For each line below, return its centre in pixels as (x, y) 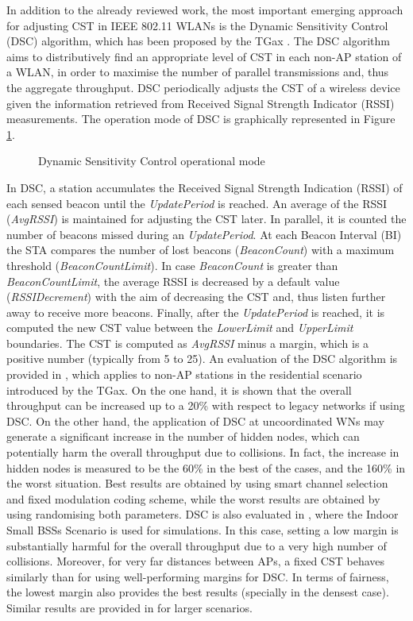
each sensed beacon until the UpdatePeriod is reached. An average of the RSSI (197, 203)
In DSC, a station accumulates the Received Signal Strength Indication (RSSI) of (205, 187)
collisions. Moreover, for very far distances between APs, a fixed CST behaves (196, 561)
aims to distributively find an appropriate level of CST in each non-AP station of (204, 56)
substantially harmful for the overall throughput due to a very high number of (197, 545)
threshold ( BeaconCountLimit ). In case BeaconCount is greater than (172, 265)
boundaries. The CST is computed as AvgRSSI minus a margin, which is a (188, 343)
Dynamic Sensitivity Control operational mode (152, 161)
